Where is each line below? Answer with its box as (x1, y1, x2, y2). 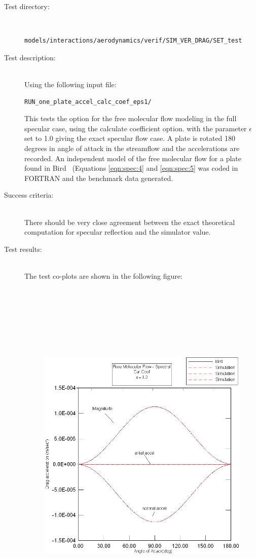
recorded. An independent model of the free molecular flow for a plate (24, 153, 241, 163)
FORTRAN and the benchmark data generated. (24, 172, 173, 183)
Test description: (4, 52, 56, 62)
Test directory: (4, 1, 50, 11)
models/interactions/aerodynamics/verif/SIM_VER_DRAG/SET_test (24, 37, 242, 45)
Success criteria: (4, 190, 54, 200)
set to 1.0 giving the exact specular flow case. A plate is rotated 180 (24, 133, 236, 143)
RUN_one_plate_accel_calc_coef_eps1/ (24, 98, 152, 105)
